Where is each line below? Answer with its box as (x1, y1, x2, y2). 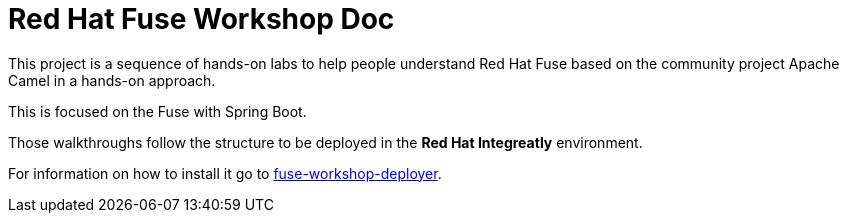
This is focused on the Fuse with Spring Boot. (8, 102, 307, 120)
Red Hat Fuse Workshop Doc (8, 2, 395, 36)
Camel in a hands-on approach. (8, 71, 216, 89)
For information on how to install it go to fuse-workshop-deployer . (8, 164, 442, 182)
